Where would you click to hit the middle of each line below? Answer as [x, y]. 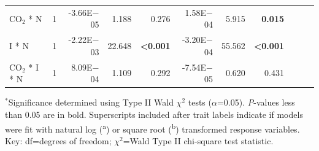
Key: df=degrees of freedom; [58, 140]
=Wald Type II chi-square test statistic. [198, 140]
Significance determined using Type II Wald [91, 102]
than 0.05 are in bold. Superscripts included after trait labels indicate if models [154, 114]
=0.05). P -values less [256, 102]
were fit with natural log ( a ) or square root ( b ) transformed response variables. [152, 128]
